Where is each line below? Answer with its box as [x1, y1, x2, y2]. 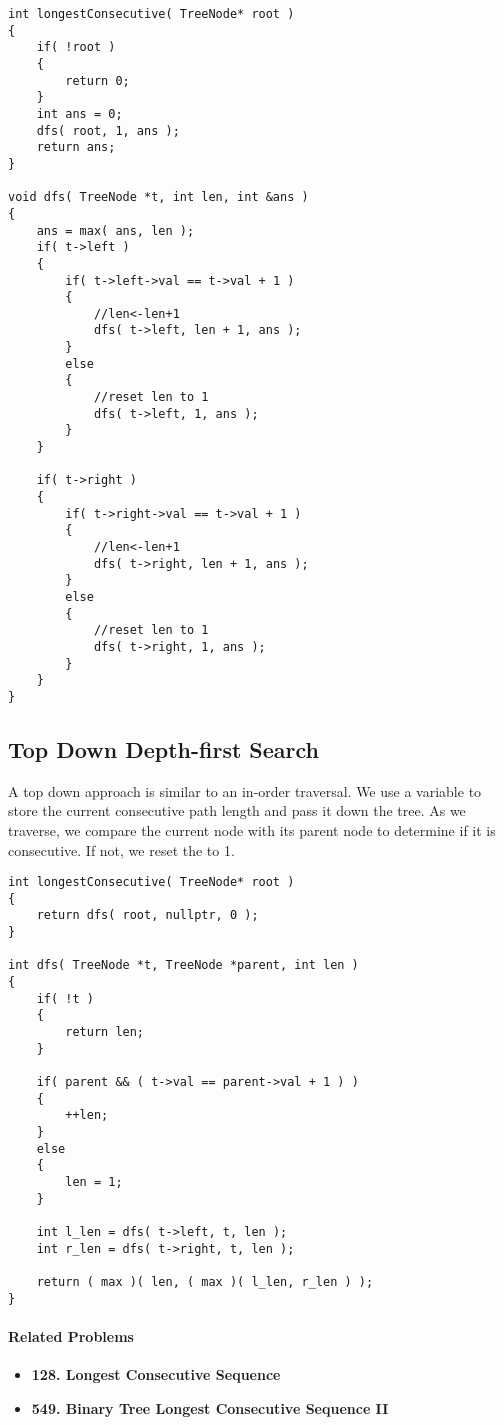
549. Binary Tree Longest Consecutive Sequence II [31, 1397, 389, 1418]
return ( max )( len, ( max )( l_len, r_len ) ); [36, 1274, 374, 1289]
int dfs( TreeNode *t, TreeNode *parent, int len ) [8, 958, 359, 973]
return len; [65, 1025, 145, 1040]
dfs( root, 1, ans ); [36, 123, 180, 138]
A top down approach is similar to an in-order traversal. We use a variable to [8, 780, 482, 801]
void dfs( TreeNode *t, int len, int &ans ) [8, 190, 309, 205]
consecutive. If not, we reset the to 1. [8, 839, 235, 860]
